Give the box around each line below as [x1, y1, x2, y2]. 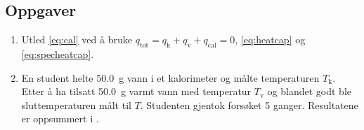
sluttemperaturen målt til [21, 97, 131, 112]
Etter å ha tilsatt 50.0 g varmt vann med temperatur [21, 84, 252, 99]
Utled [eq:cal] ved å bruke [21, 32, 132, 47]
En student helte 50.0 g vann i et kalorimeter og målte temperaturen [21, 70, 320, 85]
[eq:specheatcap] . [21, 47, 94, 61]
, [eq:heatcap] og [235, 32, 306, 47]
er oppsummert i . [21, 111, 99, 126]
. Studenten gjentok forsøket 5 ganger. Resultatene [140, 97, 358, 112]
